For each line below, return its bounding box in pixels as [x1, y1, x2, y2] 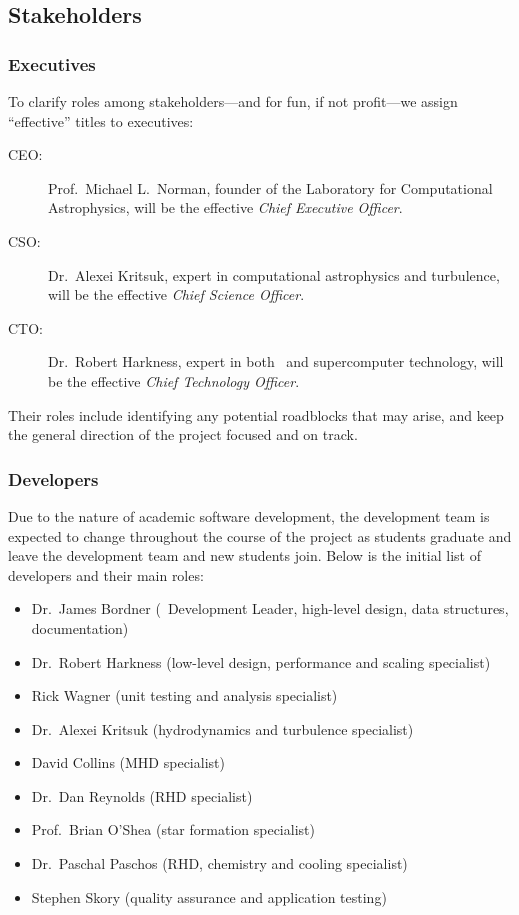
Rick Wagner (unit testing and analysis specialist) [31, 685, 338, 706]
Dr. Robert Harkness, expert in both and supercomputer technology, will [48, 351, 504, 372]
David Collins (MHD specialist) [31, 752, 225, 773]
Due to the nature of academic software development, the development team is [8, 505, 490, 526]
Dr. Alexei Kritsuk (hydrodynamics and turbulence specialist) [31, 718, 414, 739]
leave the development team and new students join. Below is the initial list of [8, 545, 481, 566]
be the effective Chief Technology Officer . [48, 370, 300, 391]
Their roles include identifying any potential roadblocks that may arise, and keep [8, 404, 504, 425]
